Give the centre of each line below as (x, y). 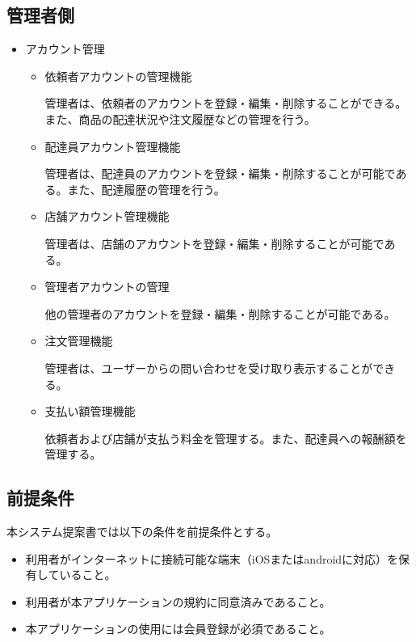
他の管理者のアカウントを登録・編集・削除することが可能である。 (220, 313)
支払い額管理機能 (90, 411)
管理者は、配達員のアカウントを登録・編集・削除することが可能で (220, 173)
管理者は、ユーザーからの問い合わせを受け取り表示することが (209, 367)
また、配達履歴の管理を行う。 (146, 189)
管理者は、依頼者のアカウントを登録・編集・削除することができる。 (226, 103)
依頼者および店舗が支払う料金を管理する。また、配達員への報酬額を (226, 438)
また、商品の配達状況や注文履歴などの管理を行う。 (180, 118)
